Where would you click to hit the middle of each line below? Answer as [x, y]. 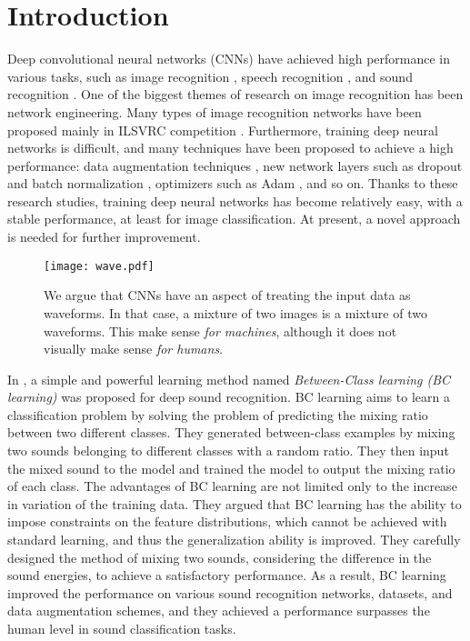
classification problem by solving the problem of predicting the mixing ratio [218, 414]
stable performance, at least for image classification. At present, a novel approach [234, 219]
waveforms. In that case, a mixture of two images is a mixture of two [235, 312]
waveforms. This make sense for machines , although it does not [220, 331]
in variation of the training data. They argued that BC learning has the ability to [235, 503]
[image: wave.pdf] [99, 266]
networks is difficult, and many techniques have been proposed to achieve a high [230, 148]
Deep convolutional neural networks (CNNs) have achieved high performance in [229, 59]
